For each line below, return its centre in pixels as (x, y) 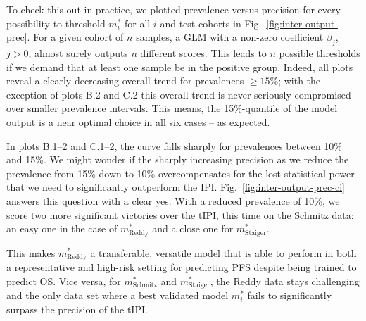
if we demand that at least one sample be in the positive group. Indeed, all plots (180, 67)
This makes (31, 252)
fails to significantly (290, 295)
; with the (299, 81)
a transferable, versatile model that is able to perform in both (223, 252)
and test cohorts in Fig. (211, 23)
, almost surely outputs (78, 52)
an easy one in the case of (62, 228)
